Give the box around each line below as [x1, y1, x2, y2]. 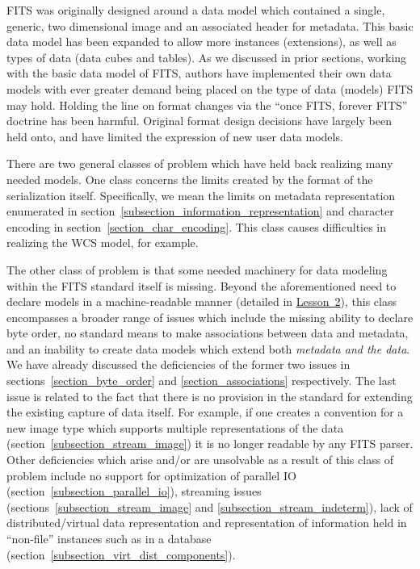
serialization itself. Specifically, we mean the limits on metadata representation [6, 186, 396, 203]
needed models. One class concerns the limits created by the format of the [6, 170, 373, 187]
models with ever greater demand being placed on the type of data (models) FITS [6, 80, 414, 97]
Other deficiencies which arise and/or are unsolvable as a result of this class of [6, 451, 394, 468]
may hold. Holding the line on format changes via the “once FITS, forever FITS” [6, 96, 408, 113]
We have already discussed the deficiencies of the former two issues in [6, 356, 351, 373]
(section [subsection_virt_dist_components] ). [6, 546, 236, 563]
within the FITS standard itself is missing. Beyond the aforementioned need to [6, 277, 397, 294]
